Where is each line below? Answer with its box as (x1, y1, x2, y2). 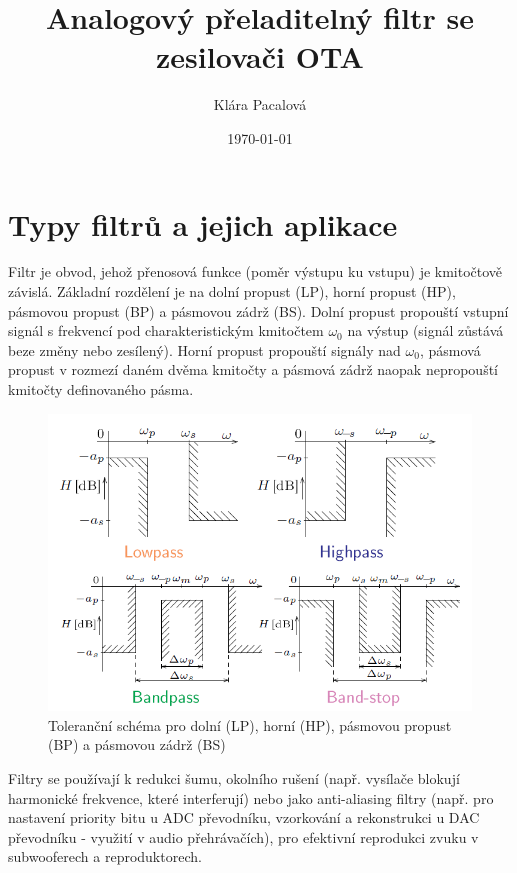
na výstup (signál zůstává (347, 320, 504, 341)
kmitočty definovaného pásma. (8, 379, 194, 399)
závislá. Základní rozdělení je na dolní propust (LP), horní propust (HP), (8, 281, 456, 302)
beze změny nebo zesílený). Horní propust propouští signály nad (8, 339, 401, 360)
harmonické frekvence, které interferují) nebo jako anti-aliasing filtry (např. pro (8, 787, 494, 808)
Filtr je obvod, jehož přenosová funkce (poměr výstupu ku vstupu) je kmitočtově (8, 261, 503, 282)
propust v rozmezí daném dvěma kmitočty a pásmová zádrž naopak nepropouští (8, 359, 498, 380)
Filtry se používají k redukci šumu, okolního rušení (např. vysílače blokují (8, 768, 460, 788)
